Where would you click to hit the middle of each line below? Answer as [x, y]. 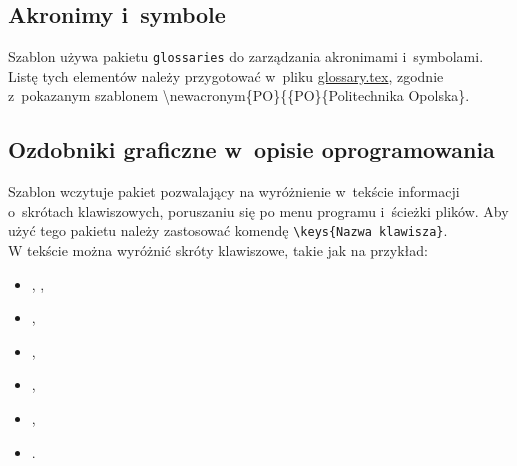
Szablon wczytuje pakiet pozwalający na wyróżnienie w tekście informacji [234, 191]
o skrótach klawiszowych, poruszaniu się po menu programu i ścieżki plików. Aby [258, 210]
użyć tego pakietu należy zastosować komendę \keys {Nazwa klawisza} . [228, 230]
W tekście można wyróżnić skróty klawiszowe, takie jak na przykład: [218, 250]
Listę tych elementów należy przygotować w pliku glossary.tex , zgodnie [226, 75]
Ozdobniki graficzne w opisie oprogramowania [251, 149]
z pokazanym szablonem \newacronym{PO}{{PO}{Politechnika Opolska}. [239, 95]
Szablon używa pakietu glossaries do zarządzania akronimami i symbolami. [246, 56]
